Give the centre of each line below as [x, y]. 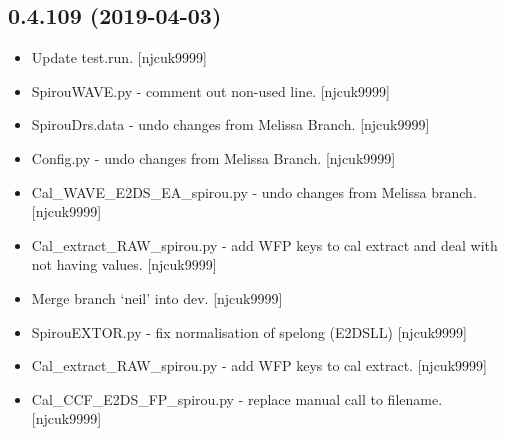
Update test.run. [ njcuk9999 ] [119, 57]
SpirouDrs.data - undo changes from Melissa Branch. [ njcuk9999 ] [230, 124]
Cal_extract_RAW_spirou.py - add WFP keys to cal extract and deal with [264, 244]
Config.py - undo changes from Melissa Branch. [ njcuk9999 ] [213, 157]
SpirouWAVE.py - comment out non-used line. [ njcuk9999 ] [210, 90]
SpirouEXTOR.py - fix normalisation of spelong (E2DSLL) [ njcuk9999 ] [249, 331]
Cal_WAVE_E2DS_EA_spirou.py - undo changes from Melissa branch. [254, 191]
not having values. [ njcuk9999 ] [124, 264]
